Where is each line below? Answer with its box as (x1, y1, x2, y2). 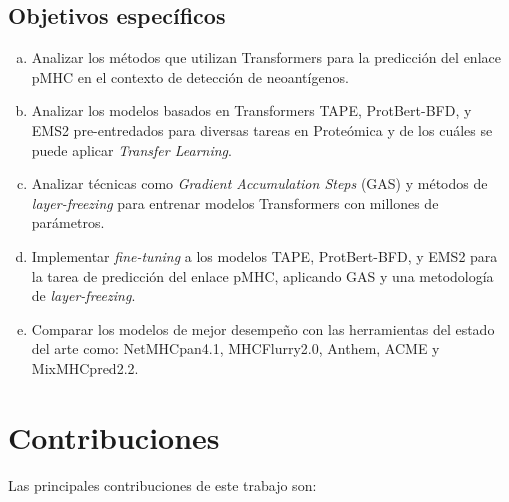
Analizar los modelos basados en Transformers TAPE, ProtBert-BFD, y (31, 100, 472, 121)
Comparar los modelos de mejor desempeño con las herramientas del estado (31, 318, 495, 339)
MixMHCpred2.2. (31, 357, 139, 378)
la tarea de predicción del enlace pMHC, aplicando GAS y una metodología (31, 265, 494, 286)
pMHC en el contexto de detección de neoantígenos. (31, 66, 349, 87)
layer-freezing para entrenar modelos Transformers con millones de (31, 192, 439, 213)
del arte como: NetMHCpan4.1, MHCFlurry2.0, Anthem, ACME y (31, 338, 440, 359)
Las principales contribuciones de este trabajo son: (8, 474, 317, 495)
